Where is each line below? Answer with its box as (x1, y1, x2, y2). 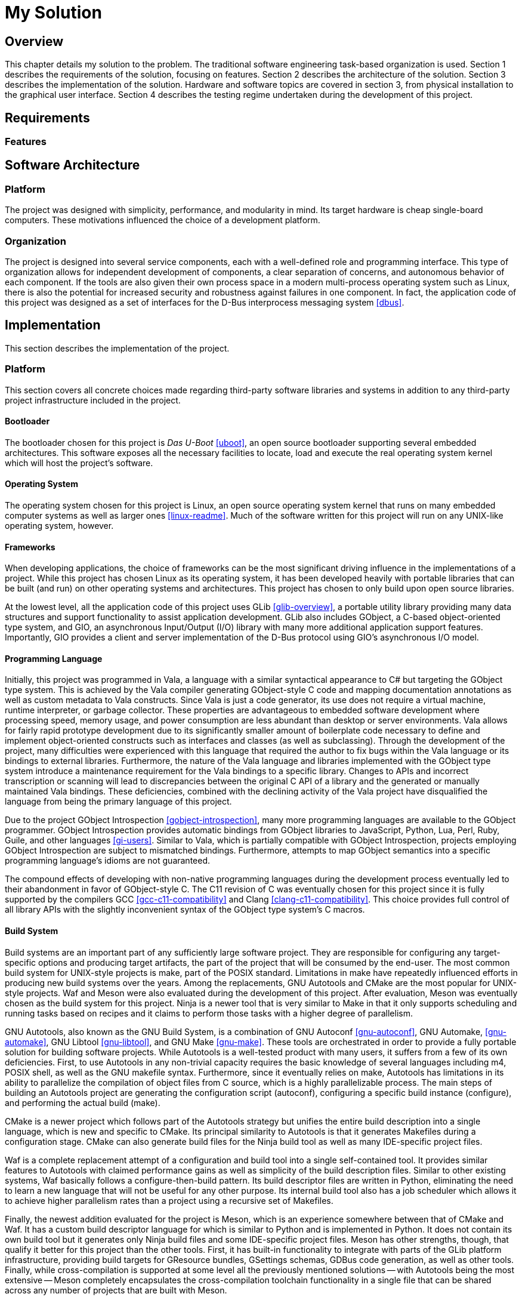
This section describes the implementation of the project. (5, 343, 230, 353)
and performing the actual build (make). (5, 1097, 160, 1108)
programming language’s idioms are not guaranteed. (5, 855, 211, 866)
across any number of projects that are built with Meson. (5, 1284, 227, 1295)
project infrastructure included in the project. (5, 395, 181, 405)
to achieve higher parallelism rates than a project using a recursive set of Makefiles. (5, 1195, 333, 1206)
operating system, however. (5, 520, 114, 531)
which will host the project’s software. (5, 457, 153, 468)
